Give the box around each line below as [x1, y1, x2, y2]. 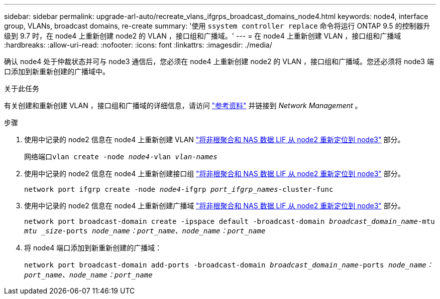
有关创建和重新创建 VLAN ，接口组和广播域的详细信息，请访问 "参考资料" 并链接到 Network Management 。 [4, 101, 362, 110]
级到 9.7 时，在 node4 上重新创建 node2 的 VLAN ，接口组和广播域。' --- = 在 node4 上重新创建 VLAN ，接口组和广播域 [4, 32, 401, 40]
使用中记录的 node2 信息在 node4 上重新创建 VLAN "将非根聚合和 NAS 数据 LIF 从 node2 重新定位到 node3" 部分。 [24, 135, 405, 144]
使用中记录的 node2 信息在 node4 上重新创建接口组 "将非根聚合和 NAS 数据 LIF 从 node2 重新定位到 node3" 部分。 [24, 169, 405, 178]
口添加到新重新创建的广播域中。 [4, 67, 109, 76]
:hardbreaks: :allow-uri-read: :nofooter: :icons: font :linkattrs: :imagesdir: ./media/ [4, 41, 272, 49]
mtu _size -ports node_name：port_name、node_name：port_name [24, 227, 266, 235]
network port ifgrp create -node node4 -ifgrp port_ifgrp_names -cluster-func [24, 185, 334, 193]
